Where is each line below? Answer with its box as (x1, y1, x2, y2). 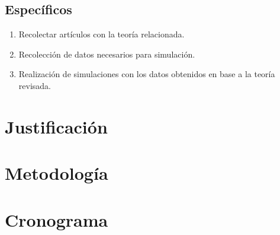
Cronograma (5, 207, 108, 231)
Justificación (5, 114, 108, 138)
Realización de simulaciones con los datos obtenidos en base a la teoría (18, 68, 275, 80)
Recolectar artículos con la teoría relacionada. (18, 28, 185, 40)
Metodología (5, 161, 108, 185)
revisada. (18, 79, 51, 91)
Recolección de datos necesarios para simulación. (18, 47, 195, 60)
